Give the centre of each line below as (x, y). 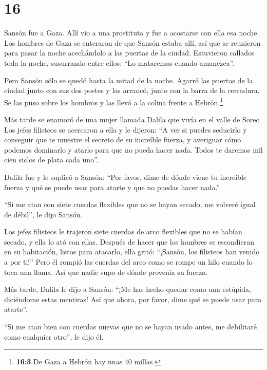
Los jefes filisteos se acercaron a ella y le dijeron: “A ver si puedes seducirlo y (126, 129)
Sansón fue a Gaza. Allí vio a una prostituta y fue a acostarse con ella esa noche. (132, 33)
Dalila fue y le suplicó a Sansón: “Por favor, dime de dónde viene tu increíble (126, 177)
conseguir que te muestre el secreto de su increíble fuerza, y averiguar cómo (123, 140)
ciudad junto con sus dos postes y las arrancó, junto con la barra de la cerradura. (132, 90)
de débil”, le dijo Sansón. (43, 214)
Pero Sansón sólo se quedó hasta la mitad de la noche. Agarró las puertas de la (129, 80)
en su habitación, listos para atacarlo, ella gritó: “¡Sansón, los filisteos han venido (132, 252)
